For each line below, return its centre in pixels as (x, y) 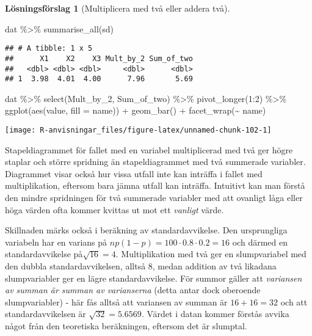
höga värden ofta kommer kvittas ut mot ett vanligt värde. (114, 209)
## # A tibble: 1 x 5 (49, 49)
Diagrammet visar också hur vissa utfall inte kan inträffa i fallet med (134, 173)
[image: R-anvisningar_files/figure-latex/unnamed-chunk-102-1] (138, 130)
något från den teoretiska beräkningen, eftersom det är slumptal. (126, 325)
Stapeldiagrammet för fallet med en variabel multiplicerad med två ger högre (149, 149)
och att (294, 301)
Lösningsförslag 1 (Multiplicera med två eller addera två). (118, 8)
